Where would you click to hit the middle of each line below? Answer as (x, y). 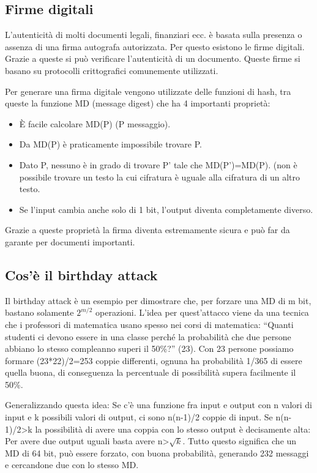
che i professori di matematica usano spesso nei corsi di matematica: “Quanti (149, 324)
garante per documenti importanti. (70, 241)
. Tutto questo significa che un (240, 441)
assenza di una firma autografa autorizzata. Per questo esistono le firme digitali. (155, 46)
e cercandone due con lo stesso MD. (72, 465)
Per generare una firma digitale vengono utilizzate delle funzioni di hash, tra (148, 91)
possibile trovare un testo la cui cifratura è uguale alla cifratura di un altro (160, 177)
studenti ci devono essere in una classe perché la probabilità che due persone (148, 336)
